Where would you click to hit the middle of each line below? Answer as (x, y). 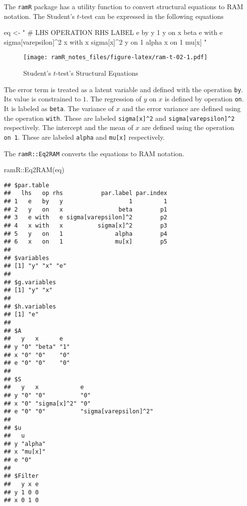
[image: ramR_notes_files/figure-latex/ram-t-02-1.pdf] (115, 57)
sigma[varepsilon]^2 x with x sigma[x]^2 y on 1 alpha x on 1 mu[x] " (105, 41)
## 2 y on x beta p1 (86, 209)
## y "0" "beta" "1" (37, 347)
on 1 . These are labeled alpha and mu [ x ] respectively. (84, 137)
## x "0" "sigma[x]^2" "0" (47, 403)
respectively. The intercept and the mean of (69, 127)
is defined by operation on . (204, 99)
